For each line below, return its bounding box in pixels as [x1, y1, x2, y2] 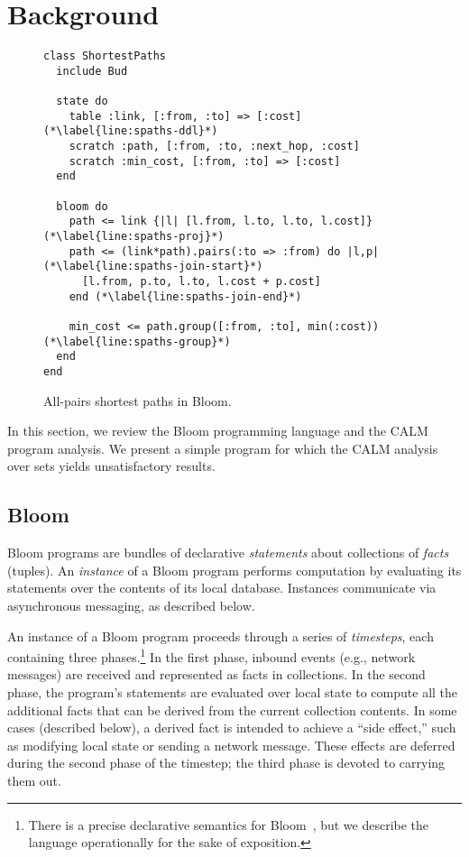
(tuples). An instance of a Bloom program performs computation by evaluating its [7, 560, 462, 579]
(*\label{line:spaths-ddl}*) [43, 124, 218, 138]
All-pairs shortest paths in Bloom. [43, 391, 232, 410]
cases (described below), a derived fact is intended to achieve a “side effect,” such [7, 718, 456, 737]
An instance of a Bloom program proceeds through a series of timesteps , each [7, 626, 434, 645]
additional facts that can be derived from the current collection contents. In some [7, 700, 457, 719]
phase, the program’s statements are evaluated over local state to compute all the [7, 682, 458, 701]
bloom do [56, 199, 108, 213]
